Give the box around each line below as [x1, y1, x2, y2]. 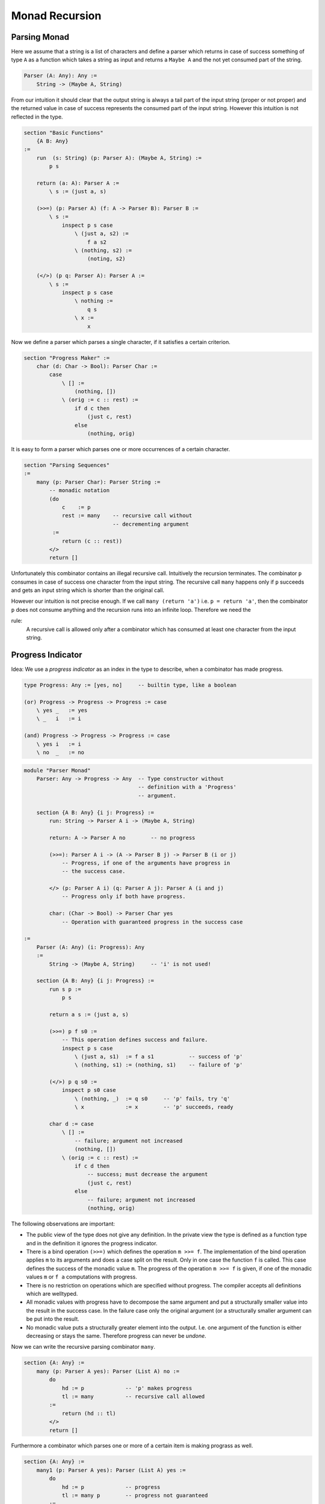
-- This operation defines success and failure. [61, 1037, 208, 1043]
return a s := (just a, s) [49, 1011, 129, 1018]
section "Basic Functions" [23, 129, 104, 136]
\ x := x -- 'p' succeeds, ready [74, 1104, 234, 1111]
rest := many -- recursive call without [61, 512, 193, 519]
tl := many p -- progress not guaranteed [61, 1492, 208, 1499]
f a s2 [87, 238, 107, 245]
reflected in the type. [11, 113, 63, 120]
